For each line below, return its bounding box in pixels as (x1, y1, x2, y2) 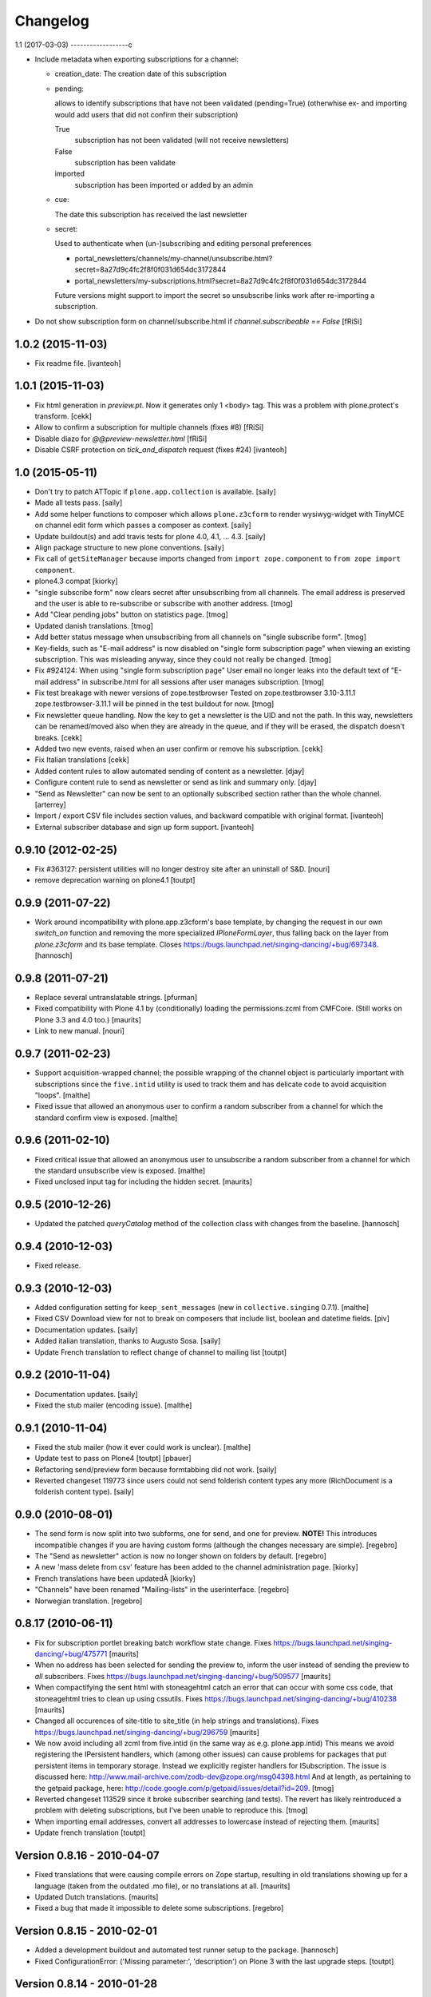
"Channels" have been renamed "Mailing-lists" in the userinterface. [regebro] (34, 1585, 290, 1594)
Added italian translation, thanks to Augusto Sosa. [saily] (34, 1336, 221, 1346)
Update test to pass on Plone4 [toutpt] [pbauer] (34, 1454, 192, 1463)
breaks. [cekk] (34, 732, 83, 742)
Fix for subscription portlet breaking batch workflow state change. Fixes (34, 1638, 272, 1647)
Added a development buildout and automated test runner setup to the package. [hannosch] (34, 1945, 338, 1955)
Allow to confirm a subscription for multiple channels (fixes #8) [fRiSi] (34, 423, 264, 432)
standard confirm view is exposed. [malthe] (34, 1113, 178, 1122)
